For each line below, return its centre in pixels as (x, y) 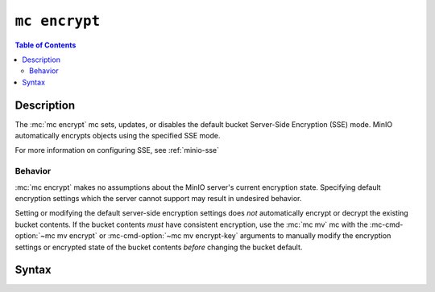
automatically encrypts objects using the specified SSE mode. (118, 136)
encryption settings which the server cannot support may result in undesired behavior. (158, 198)
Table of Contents (46, 45)
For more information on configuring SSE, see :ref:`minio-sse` (117, 150)
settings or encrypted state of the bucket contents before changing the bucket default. (159, 247)
